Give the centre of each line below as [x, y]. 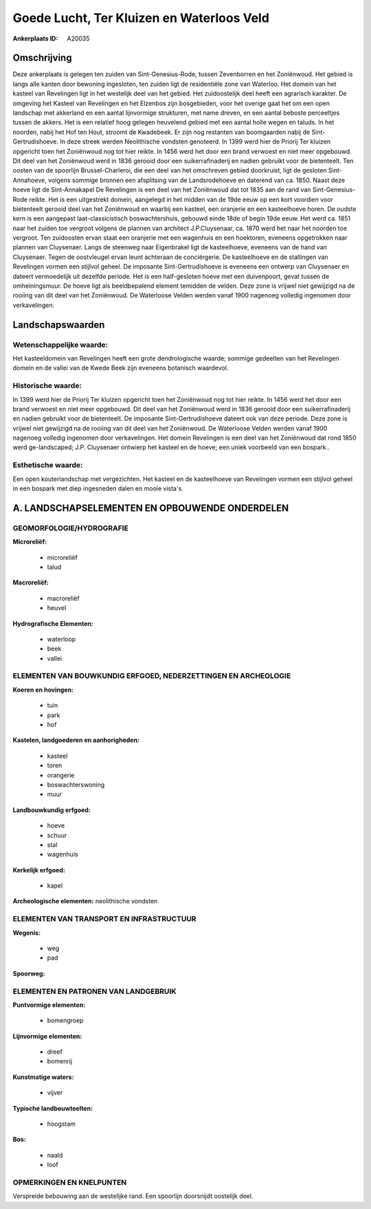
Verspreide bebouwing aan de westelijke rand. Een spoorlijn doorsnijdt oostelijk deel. [133, 1196]
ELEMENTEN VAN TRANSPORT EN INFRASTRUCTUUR [104, 919]
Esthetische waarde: [48, 465]
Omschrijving [42, 58]
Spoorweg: [29, 973]
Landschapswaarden [59, 325]
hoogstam [61, 1124]
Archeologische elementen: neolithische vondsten [85, 901]
